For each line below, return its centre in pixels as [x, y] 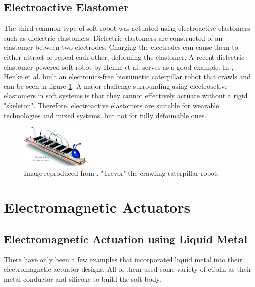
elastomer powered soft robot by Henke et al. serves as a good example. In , [119, 66]
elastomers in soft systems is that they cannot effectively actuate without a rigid [126, 96]
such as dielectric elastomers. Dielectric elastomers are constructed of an [113, 37]
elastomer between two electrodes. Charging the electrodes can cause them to [121, 47]
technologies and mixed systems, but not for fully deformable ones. [105, 115]
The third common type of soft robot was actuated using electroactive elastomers [127, 28]
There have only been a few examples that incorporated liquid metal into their [123, 259]
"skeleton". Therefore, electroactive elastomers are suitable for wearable [112, 105]
